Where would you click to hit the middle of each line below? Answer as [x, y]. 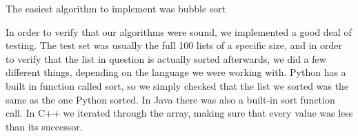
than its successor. [44, 126]
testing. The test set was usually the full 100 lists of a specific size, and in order [174, 45]
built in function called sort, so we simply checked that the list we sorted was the [177, 85]
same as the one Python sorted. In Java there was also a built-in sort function [170, 99]
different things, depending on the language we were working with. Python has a [176, 72]
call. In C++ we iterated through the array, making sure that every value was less [179, 113]
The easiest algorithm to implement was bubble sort [116, 8]
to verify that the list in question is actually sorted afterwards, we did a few [166, 58]
